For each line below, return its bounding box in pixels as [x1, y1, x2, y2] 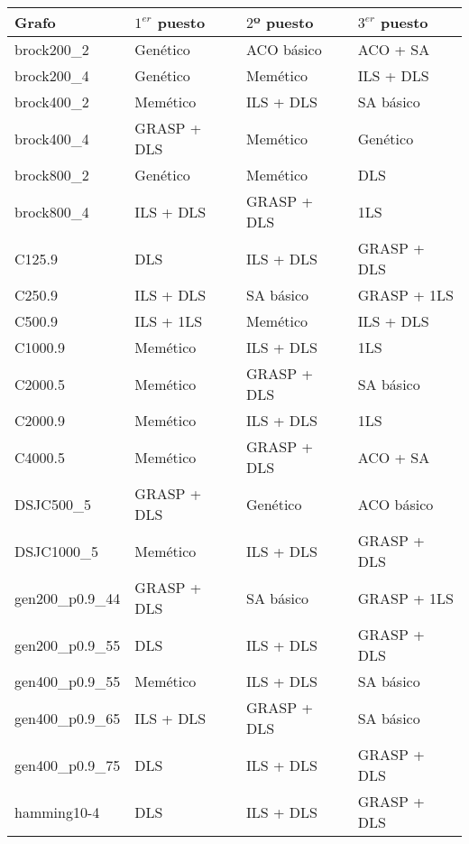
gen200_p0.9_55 [14, 634, 121, 655]
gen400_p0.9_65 [14, 707, 121, 728]
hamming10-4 [14, 801, 100, 822]
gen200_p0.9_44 [14, 587, 121, 608]
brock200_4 [14, 65, 89, 86]
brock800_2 [14, 164, 89, 185]
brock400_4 [14, 127, 89, 149]
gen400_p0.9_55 [14, 671, 121, 691]
